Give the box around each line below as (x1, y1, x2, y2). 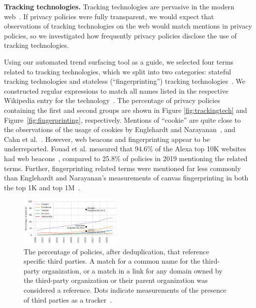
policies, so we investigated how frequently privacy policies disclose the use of (4, 30, 237, 40)
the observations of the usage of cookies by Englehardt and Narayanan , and (4, 124, 236, 135)
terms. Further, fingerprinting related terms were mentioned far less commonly (4, 163, 241, 173)
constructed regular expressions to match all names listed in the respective (4, 85, 229, 96)
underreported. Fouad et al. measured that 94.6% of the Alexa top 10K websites (4, 143, 246, 154)
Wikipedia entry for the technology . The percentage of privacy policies (4, 95, 220, 105)
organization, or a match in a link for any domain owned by (42, 265, 223, 275)
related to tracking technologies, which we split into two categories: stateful (4, 66, 231, 76)
